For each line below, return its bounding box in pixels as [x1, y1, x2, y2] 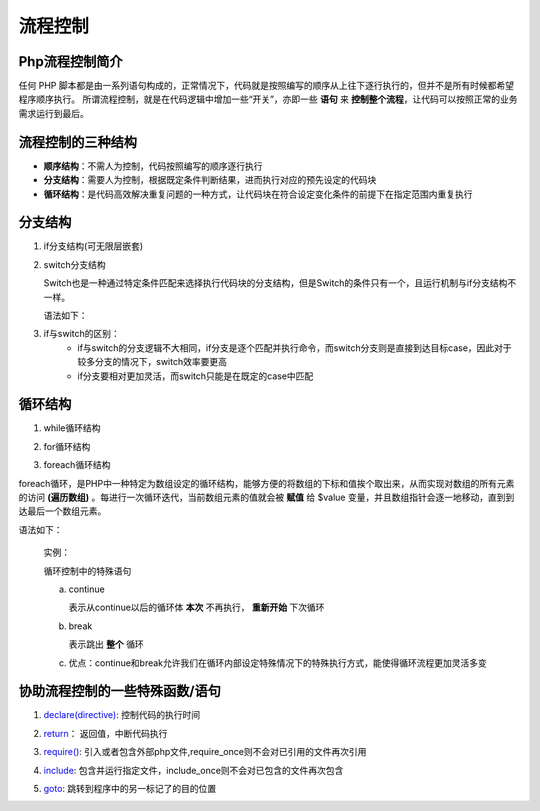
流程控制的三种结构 [18, 133, 137, 150]
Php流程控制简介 [18, 53, 123, 70]
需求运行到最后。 [18, 107, 89, 119]
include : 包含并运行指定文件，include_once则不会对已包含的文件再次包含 [43, 764, 344, 776]
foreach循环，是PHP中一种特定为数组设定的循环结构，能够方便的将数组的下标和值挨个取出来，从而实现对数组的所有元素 [18, 477, 515, 489]
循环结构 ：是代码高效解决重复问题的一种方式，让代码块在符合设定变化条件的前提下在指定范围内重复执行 [43, 188, 473, 200]
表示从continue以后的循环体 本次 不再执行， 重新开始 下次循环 [68, 601, 325, 614]
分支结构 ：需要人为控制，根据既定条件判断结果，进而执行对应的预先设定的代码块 [43, 174, 377, 186]
